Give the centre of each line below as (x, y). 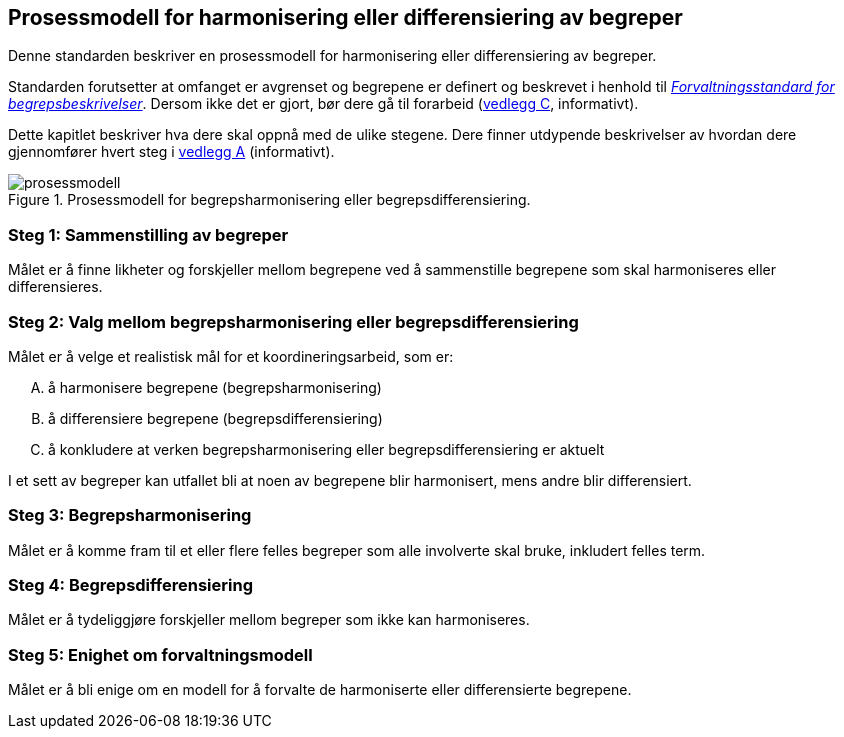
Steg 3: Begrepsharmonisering (130, 515)
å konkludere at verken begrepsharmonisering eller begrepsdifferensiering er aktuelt (326, 449)
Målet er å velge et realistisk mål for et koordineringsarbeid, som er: (231, 356)
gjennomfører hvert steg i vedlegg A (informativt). (171, 152)
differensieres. (55, 287)
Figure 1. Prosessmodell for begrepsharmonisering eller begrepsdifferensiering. (269, 200)
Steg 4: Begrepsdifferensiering (130, 585)
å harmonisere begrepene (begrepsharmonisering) (215, 387)
